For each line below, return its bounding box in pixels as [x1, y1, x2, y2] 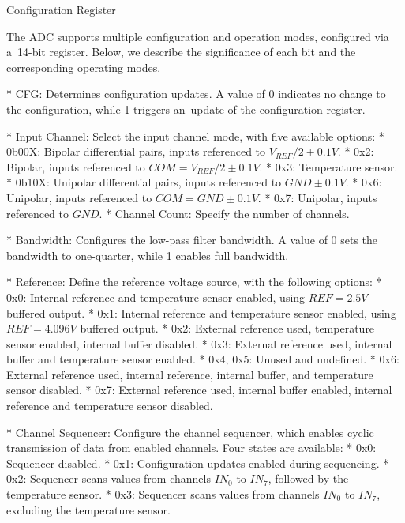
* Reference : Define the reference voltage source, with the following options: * [6, 273, 382, 290]
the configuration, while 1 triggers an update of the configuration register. [6, 100, 366, 117]
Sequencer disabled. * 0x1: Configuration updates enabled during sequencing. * [6, 454, 389, 471]
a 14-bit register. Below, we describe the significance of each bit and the [6, 43, 356, 60]
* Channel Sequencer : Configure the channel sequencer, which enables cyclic [6, 423, 374, 440]
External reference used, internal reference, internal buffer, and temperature [6, 366, 373, 382]
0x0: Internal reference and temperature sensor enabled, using [6, 288, 306, 305]
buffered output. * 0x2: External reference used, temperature [80, 320, 375, 337]
